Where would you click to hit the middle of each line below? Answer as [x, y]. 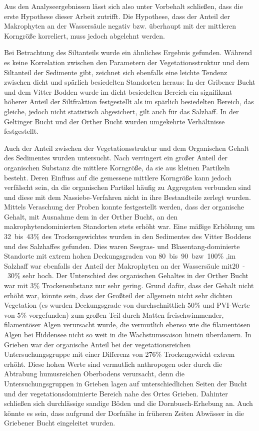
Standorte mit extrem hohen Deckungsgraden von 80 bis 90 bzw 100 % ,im [120, 256]
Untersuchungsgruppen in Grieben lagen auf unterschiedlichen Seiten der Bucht [126, 383]
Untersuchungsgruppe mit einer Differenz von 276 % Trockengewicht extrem [119, 354]
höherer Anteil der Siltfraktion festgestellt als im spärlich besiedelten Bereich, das [129, 101]
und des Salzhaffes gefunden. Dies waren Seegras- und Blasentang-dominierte [122, 246]
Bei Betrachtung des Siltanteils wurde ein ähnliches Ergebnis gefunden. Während [128, 52]
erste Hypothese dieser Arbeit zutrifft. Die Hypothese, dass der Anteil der [117, 16]
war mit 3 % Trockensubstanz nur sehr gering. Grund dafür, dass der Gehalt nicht [129, 285]
